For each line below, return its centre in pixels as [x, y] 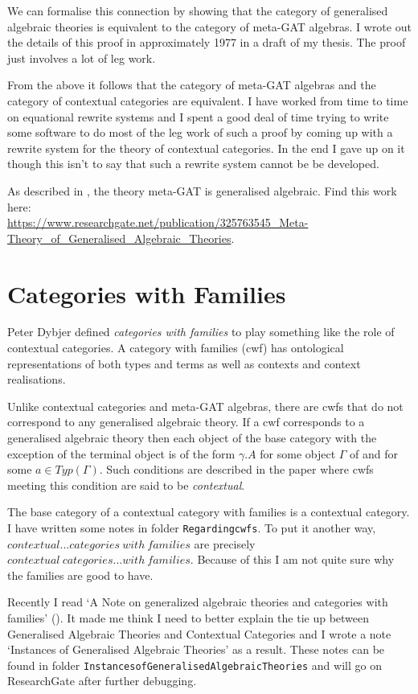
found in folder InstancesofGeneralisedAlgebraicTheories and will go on [195, 665]
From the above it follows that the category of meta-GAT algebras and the [192, 85]
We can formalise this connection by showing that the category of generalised [198, 10]
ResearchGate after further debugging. [102, 681]
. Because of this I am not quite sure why [292, 559]
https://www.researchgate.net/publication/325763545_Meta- [158, 222]
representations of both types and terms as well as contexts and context [184, 363]
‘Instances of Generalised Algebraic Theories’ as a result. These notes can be [196, 649]
